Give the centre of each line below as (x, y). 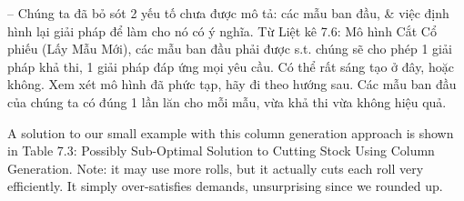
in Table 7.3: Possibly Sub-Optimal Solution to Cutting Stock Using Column (221, 151)
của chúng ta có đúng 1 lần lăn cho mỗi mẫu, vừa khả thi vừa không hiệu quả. (227, 101)
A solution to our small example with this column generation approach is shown (231, 132)
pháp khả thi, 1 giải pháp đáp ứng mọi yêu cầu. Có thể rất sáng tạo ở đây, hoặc (231, 66)
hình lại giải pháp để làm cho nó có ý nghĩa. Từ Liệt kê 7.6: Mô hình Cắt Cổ (222, 30)
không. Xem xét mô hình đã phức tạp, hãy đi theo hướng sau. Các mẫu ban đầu (232, 84)
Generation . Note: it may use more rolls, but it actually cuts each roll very (216, 168)
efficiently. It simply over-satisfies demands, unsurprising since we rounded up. (225, 186)
